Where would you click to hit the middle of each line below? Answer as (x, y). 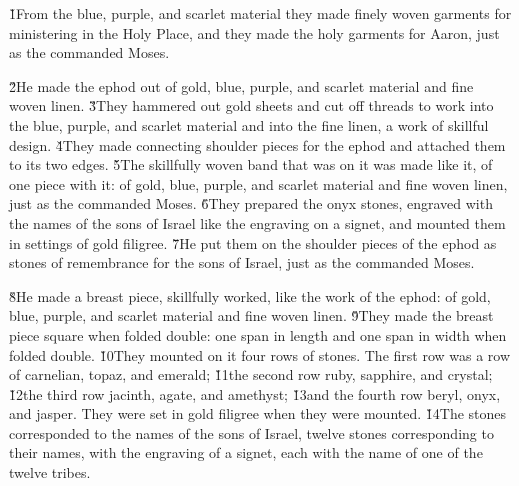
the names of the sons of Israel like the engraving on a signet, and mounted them (257, 222)
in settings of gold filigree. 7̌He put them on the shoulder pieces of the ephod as (253, 242)
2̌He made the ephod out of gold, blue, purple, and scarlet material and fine (241, 85)
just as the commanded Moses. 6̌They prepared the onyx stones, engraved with (251, 203)
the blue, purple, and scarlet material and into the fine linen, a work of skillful (249, 124)
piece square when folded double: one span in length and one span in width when (258, 334)
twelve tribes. (50, 472)
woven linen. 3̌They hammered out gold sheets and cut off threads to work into (251, 105)
